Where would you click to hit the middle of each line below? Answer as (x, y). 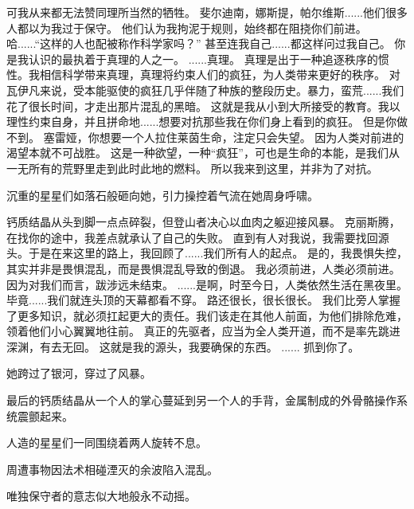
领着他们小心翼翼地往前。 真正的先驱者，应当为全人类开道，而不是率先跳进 (203, 331)
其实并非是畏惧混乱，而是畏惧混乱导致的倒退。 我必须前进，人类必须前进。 (203, 268)
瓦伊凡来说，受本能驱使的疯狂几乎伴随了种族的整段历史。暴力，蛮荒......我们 (205, 90)
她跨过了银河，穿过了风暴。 (79, 373)
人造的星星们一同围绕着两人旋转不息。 (107, 442)
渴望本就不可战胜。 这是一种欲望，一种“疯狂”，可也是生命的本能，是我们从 (203, 153)
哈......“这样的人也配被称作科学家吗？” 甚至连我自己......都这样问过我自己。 (199, 43)
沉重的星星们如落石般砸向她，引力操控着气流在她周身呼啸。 (162, 195)
